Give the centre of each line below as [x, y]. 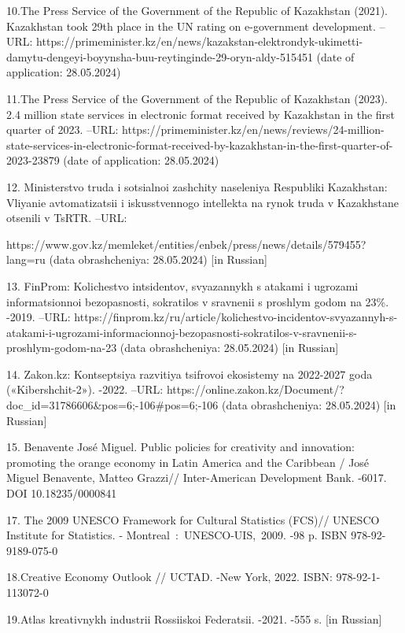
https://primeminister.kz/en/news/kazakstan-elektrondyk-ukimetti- [200, 41]
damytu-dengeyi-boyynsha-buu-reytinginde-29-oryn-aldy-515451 [160, 56]
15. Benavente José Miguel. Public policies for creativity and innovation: [181, 447]
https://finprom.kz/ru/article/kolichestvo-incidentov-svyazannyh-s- [236, 317]
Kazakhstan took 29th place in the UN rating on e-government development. [191, 26]
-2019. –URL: [39, 317]
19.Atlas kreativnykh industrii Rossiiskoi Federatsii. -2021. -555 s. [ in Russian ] [194, 618]
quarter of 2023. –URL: [63, 130]
